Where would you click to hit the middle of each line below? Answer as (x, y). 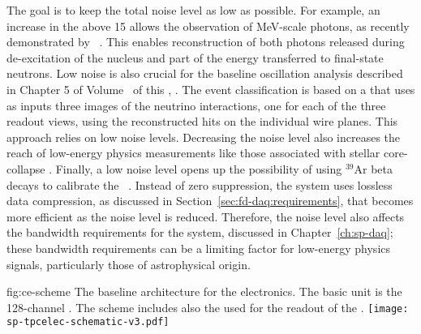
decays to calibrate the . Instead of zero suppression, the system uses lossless (200, 184)
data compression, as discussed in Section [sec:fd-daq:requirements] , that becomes (210, 201)
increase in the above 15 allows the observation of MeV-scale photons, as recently (208, 26)
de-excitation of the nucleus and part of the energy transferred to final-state (195, 57)
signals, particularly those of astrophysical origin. (129, 264)
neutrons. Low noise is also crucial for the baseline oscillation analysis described (205, 73)
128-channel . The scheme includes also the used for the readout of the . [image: (208, 307)
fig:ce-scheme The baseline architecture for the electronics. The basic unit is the (204, 291)
